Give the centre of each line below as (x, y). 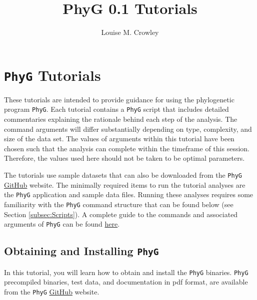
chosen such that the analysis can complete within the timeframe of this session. (127, 148)
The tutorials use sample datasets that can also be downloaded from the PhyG (123, 175)
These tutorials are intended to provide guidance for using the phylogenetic (119, 99)
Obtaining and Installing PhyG (81, 251)
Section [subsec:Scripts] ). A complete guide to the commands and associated (121, 214)
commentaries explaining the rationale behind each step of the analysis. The (121, 119)
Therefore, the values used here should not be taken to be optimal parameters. (124, 158)
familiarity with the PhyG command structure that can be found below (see (119, 204)
